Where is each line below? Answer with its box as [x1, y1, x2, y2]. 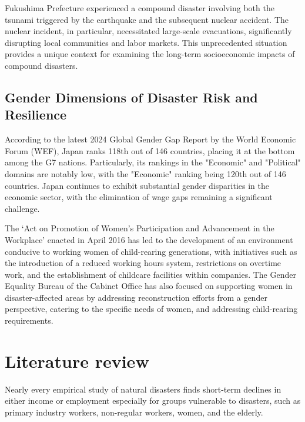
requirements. [5, 314, 53, 327]
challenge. [5, 202, 40, 214]
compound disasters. [5, 59, 78, 71]
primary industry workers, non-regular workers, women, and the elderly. [5, 406, 263, 418]
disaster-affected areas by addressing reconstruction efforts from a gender [5, 291, 267, 303]
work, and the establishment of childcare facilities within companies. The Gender [5, 268, 296, 280]
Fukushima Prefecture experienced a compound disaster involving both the [5, 2, 274, 14]
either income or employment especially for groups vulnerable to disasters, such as [5, 394, 301, 407]
